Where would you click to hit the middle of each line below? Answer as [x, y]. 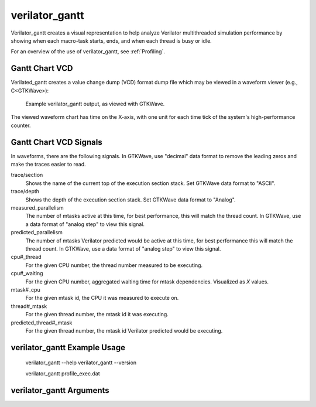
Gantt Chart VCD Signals [56, 142]
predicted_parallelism [37, 232]
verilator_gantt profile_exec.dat [63, 373]
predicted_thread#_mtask [42, 323]
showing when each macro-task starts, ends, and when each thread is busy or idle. [111, 40]
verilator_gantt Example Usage [68, 348]
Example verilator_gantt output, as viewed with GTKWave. [95, 104]
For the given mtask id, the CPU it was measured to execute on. [102, 298]
